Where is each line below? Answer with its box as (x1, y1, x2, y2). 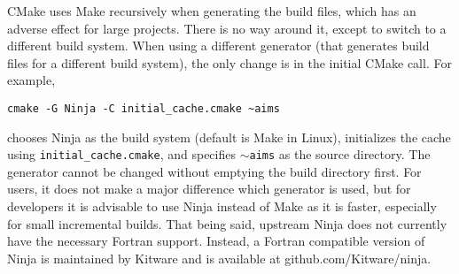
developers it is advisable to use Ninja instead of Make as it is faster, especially (7, 197, 437, 216)
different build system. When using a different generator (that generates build (7, 36, 430, 55)
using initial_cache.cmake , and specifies (7, 145, 236, 164)
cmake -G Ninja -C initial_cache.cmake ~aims (7, 102, 280, 115)
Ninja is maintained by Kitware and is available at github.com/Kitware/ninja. (7, 248, 432, 267)
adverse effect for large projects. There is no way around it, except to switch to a (7, 19, 447, 37)
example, (7, 71, 56, 89)
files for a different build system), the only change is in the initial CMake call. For (7, 53, 452, 72)
